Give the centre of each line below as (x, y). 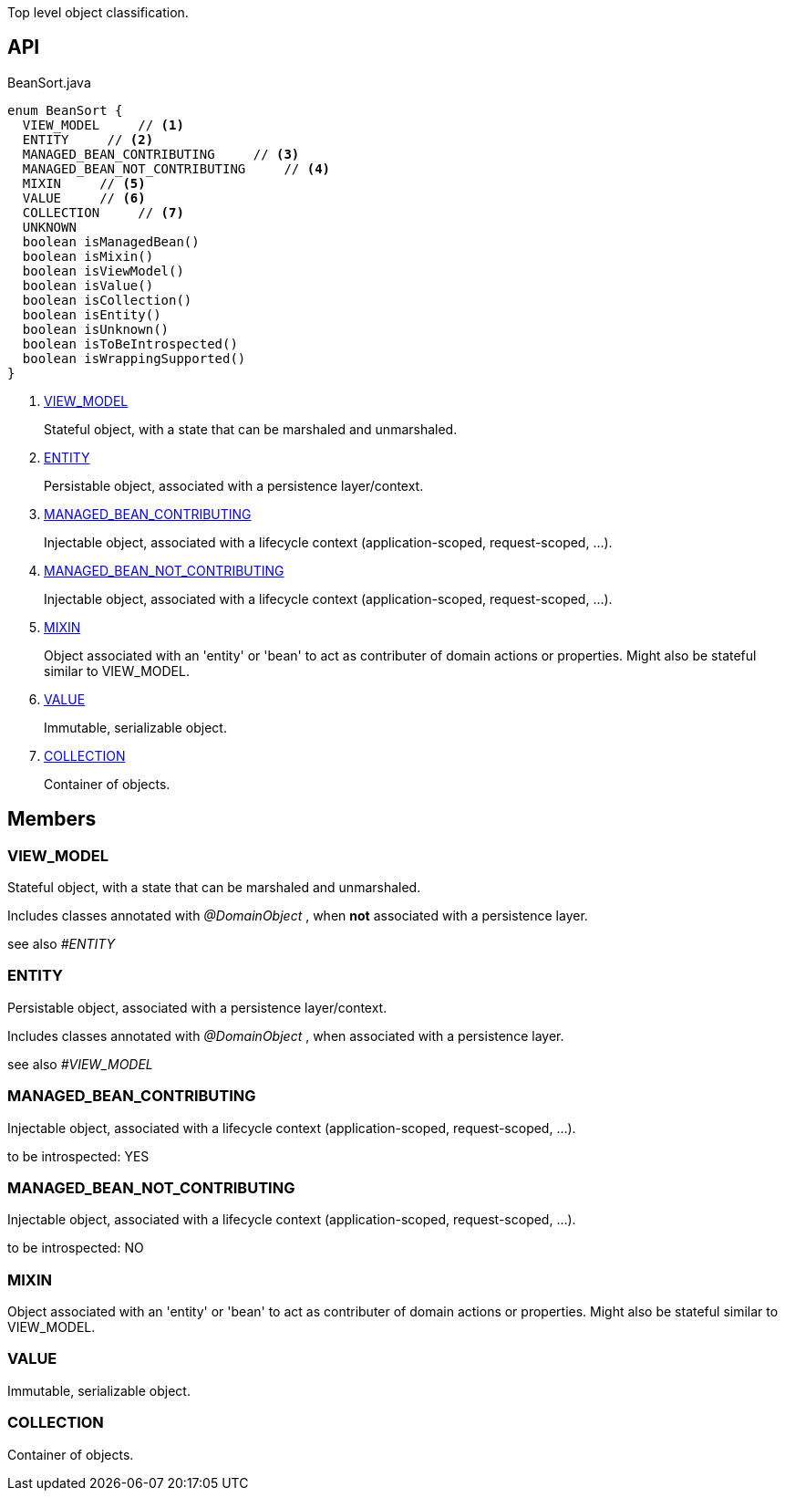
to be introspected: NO (76, 1248)
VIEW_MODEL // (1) (103, 125)
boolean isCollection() (107, 300)
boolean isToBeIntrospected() (130, 343)
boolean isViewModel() (103, 270)
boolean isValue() (88, 285)
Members (52, 819)
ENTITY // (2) (88, 139)
